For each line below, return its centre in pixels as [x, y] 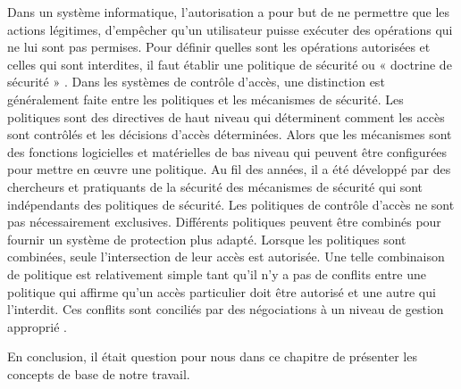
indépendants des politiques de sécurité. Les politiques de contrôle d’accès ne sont [231, 204]
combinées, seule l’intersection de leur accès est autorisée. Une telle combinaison [226, 257]
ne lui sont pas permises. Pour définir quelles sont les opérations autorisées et [219, 47]
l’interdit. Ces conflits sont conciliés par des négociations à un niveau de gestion [226, 309]
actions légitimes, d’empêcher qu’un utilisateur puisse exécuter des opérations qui [230, 29]
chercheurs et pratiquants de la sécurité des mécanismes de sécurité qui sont [215, 186]
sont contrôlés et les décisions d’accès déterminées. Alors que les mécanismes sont [230, 134]
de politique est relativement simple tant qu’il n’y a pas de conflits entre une [217, 273]
